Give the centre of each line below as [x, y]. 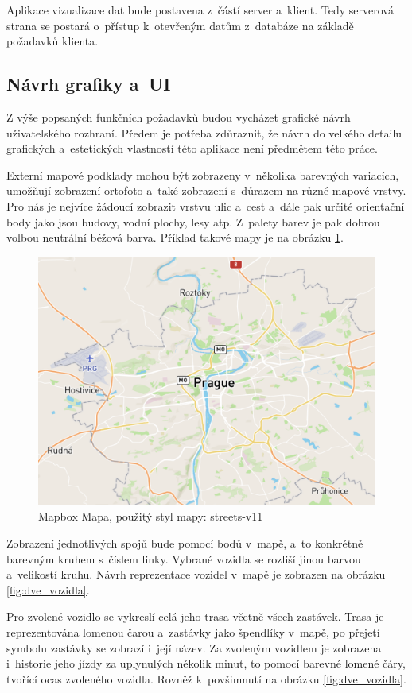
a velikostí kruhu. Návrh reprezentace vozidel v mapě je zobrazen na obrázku [196, 574]
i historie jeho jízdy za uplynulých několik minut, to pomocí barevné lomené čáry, [206, 663]
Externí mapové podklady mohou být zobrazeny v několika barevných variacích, [203, 174]
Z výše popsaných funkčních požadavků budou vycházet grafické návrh [179, 116]
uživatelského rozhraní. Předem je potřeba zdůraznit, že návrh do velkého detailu [204, 132]
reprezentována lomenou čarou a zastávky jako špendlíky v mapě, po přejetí [193, 631]
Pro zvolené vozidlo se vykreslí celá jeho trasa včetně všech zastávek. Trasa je [195, 616]
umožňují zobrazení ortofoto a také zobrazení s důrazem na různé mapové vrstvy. [206, 190]
